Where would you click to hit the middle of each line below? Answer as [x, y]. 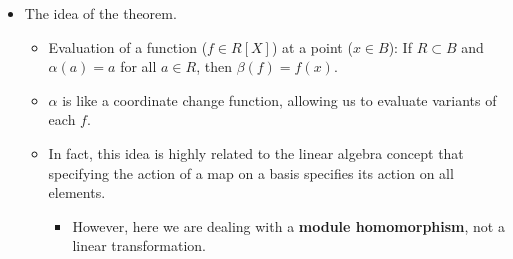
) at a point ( [312, 46]
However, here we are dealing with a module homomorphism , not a [288, 225]
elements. [77, 192]
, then [214, 66]
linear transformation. [139, 245]
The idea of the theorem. [100, 13]
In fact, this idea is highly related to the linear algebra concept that [256, 152]
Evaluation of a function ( [128, 46]
